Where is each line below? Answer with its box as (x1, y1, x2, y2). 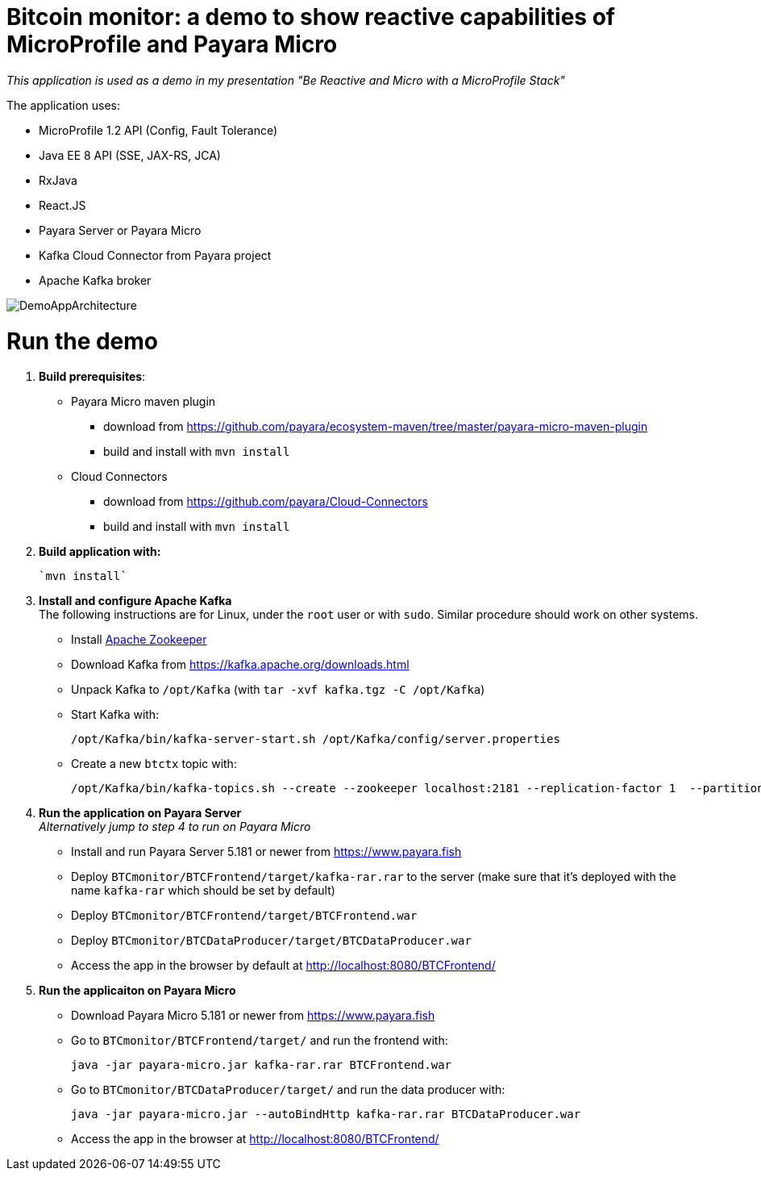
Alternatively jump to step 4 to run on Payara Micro (39, 820, 311, 834)
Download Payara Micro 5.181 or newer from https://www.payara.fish (71, 1008, 435, 1023)
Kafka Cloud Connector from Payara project (39, 248, 272, 262)
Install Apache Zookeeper (71, 632, 207, 647)
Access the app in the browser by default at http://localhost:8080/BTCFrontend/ (71, 958, 496, 973)
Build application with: (39, 545, 161, 559)
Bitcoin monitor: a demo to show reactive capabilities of (6, 3, 615, 31)
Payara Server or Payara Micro (39, 223, 202, 237)
